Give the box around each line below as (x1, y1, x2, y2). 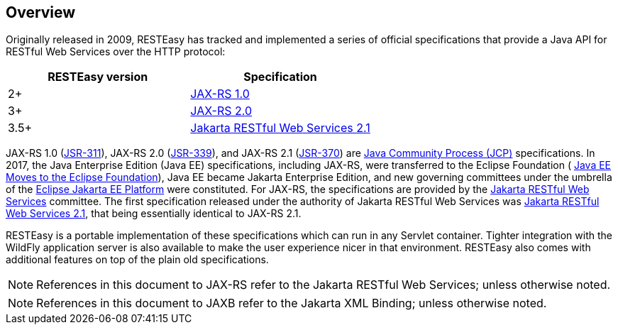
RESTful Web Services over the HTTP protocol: (6, 45, 226, 58)
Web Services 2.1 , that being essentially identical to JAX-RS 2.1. (6, 207, 302, 220)
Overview (6, 4, 76, 21)
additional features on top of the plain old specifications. (6, 253, 269, 266)
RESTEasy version (48, 70, 148, 84)
